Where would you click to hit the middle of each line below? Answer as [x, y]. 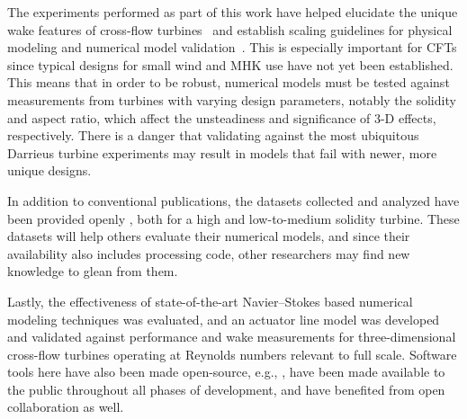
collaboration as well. [66, 407]
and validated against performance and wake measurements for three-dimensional [232, 337]
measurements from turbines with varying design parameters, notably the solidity [232, 99]
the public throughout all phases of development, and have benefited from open [226, 389]
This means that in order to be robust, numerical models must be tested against [229, 82]
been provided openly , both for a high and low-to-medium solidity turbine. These [233, 218]
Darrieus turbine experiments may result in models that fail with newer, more [222, 152]
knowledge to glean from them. [93, 271]
